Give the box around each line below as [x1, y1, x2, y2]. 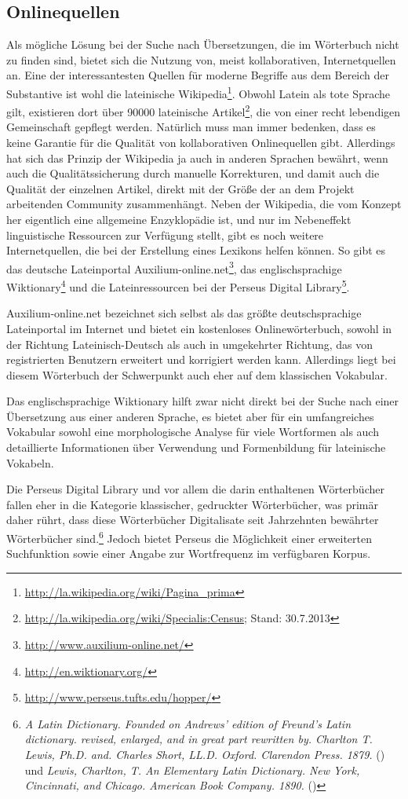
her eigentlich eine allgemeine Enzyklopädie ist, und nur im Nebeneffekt [6, 211, 352, 228]
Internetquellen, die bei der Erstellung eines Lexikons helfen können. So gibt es [6, 242, 386, 258]
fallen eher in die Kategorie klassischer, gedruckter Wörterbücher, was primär [6, 496, 378, 512]
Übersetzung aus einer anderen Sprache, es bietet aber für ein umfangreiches [6, 408, 374, 424]
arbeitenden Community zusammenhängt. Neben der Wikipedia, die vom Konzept [6, 196, 402, 212]
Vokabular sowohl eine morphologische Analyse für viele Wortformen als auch [6, 423, 379, 440]
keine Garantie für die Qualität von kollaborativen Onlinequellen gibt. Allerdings [6, 134, 395, 151]
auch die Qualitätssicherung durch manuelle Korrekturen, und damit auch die [6, 165, 380, 181]
